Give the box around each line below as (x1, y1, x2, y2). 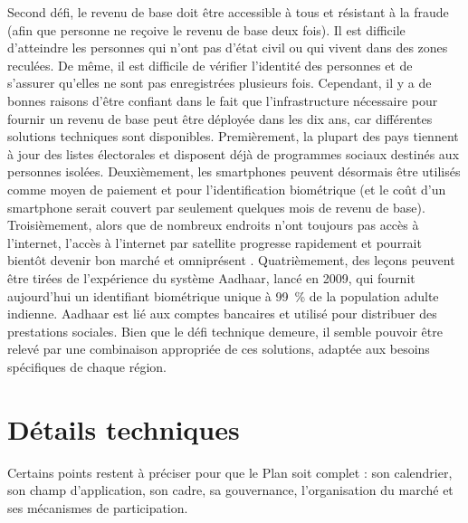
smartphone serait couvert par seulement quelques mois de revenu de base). (7, 197, 425, 216)
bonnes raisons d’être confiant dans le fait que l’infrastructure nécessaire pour (7, 90, 438, 109)
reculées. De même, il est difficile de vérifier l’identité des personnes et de (7, 55, 413, 74)
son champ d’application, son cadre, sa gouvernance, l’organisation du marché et (7, 480, 454, 499)
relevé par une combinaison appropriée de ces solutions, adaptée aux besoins (7, 339, 430, 358)
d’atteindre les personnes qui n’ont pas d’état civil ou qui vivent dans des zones (7, 38, 448, 57)
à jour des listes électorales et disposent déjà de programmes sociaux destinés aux (7, 144, 460, 163)
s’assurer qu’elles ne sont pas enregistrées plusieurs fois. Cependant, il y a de (7, 73, 432, 92)
